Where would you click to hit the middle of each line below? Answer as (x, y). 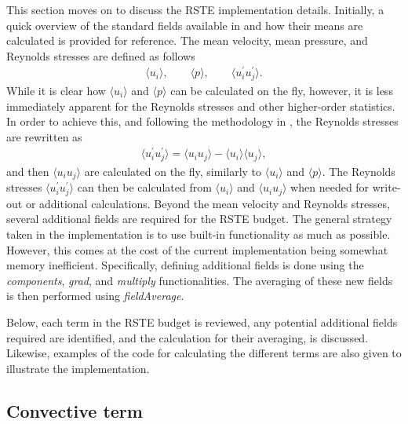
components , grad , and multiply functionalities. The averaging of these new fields (200, 280)
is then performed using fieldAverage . (95, 296)
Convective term (75, 410)
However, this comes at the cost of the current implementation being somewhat (197, 249)
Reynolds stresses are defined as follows (101, 55)
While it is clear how (56, 90)
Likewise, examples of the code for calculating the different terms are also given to (204, 353)
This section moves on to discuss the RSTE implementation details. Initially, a (195, 9)
